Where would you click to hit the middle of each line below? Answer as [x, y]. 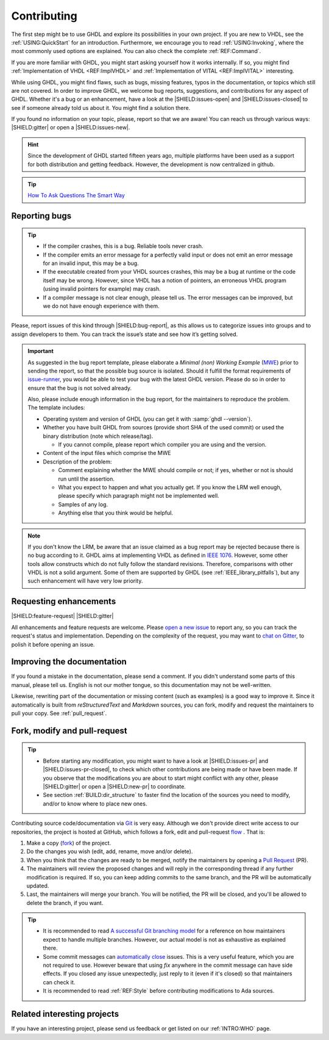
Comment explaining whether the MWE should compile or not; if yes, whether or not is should [176, 470]
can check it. [59, 982]
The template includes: [56, 408]
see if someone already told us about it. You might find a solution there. [101, 107]
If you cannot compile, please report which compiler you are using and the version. [162, 445]
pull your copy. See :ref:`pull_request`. [59, 713]
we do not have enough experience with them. [101, 306]
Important [41, 351]
